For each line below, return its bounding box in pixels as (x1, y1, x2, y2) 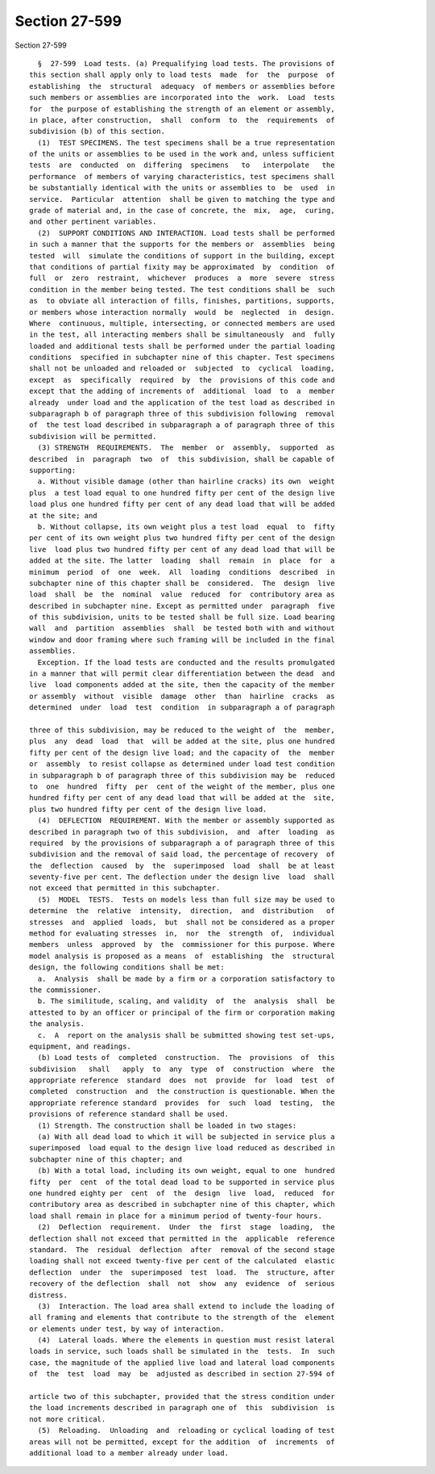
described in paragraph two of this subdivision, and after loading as (29, 827, 335, 836)
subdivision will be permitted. (29, 432, 157, 441)
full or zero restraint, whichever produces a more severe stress (29, 274, 335, 283)
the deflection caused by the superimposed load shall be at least (29, 861, 335, 870)
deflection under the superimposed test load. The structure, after (29, 1267, 335, 1277)
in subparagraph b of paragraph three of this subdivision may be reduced (29, 771, 335, 780)
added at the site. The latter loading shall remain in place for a (29, 556, 335, 565)
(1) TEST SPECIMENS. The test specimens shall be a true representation (37, 138, 335, 147)
